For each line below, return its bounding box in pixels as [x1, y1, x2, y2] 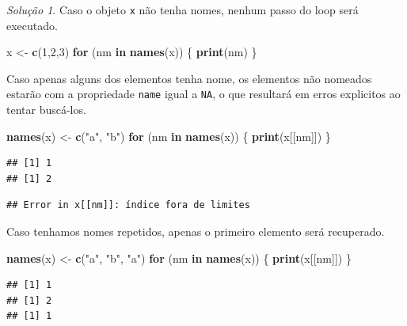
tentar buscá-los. [6, 101, 86, 118]
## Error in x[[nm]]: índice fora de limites [6, 199, 250, 211]
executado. [6, 17, 58, 33]
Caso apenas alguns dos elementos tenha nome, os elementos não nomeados [6, 70, 372, 86]
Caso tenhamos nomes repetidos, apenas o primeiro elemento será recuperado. [6, 223, 385, 240]
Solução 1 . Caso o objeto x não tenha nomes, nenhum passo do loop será [6, 2, 359, 17]
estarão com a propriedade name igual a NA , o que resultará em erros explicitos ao [6, 85, 401, 102]
